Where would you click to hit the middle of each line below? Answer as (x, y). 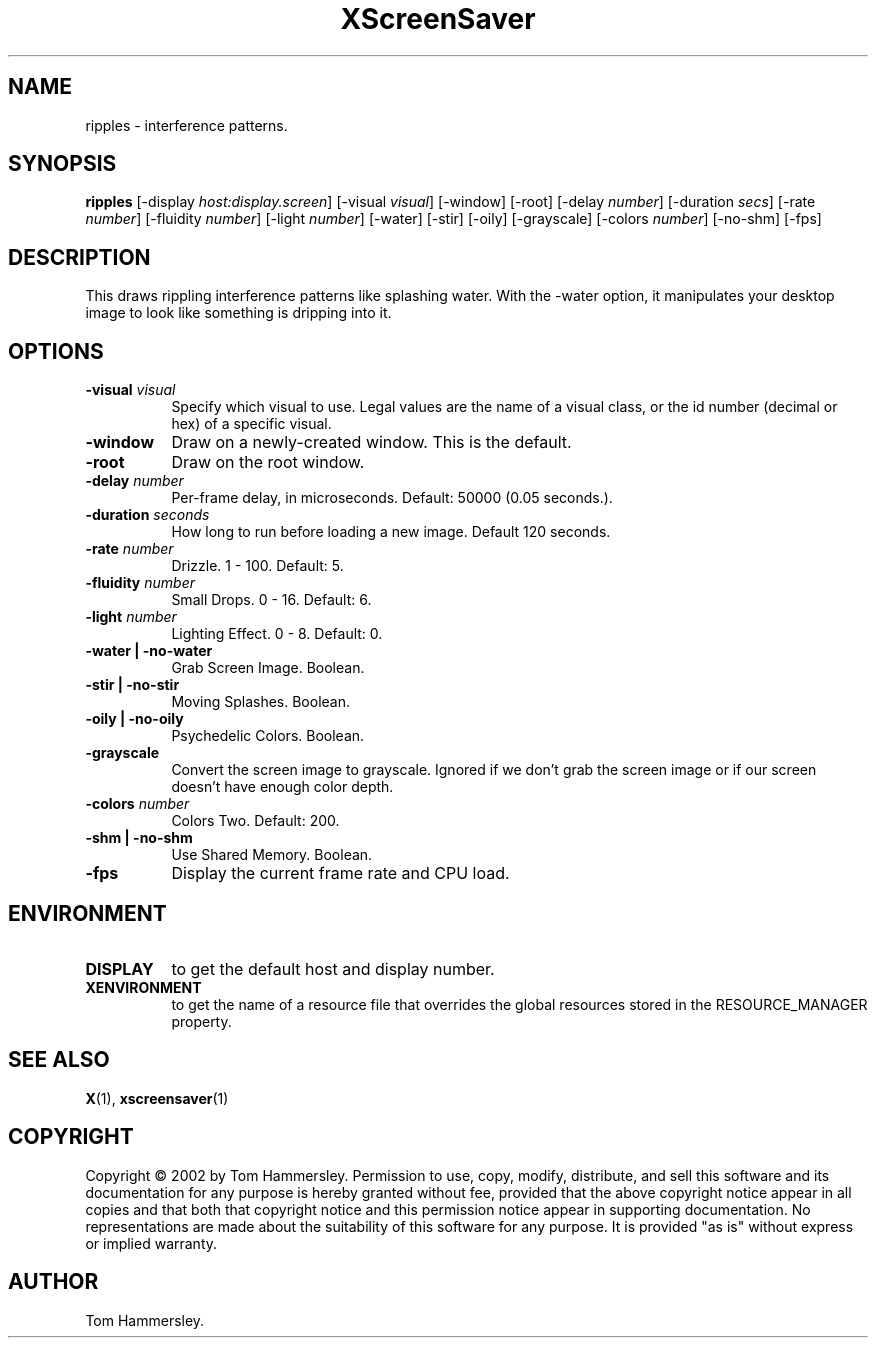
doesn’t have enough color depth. (282, 787)
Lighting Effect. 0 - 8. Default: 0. (277, 634)
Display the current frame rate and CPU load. (340, 873)
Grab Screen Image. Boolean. (268, 668)
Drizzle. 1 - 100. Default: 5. (257, 566)
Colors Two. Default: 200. (255, 821)
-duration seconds (147, 515)
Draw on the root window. (268, 462)
